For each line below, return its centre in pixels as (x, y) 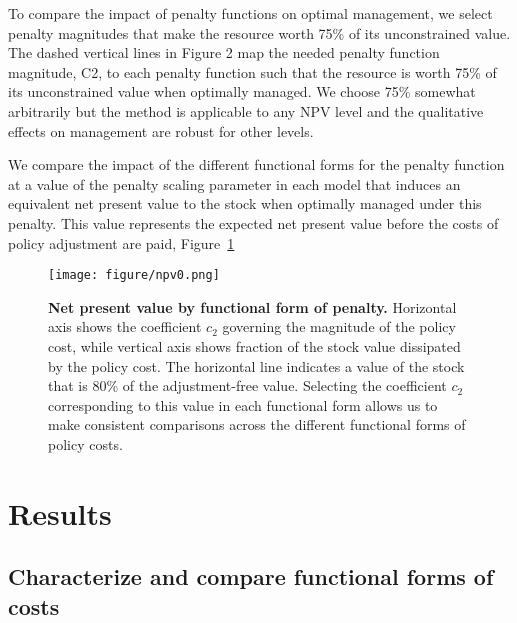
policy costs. (85, 443)
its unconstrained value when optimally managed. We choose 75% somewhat (242, 91)
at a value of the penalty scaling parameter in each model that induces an (234, 183)
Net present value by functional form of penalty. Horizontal (252, 306)
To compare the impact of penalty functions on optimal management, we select (250, 13)
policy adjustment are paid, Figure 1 (121, 242)
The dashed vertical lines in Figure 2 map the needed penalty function (224, 52)
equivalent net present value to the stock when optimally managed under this (245, 203)
